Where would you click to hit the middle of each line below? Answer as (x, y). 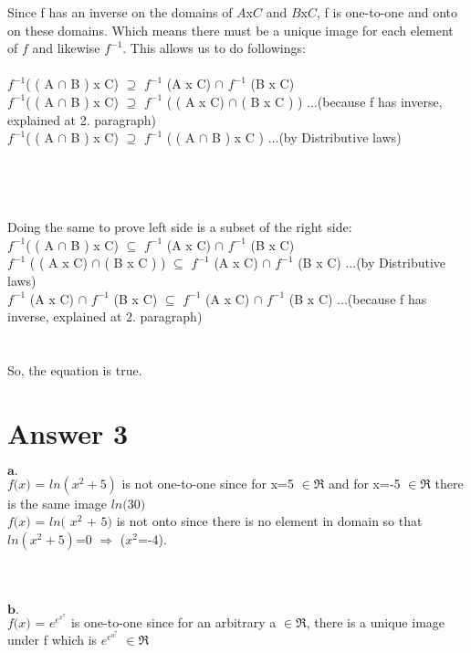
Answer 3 (68, 432)
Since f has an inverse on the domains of (120, 12)
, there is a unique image (376, 621)
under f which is (52, 640)
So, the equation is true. (75, 369)
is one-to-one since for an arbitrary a (173, 621)
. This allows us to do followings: (214, 48)
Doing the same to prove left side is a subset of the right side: (180, 227)
